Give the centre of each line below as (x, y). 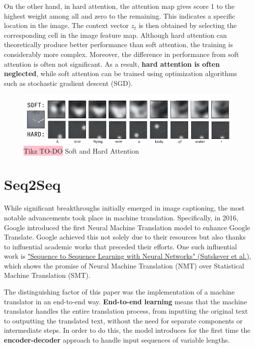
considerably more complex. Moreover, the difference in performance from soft (122, 54)
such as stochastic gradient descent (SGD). (69, 83)
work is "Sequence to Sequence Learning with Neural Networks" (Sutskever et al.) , (128, 256)
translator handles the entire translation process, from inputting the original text (126, 311)
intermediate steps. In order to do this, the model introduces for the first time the (127, 330)
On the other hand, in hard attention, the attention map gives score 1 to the (119, 6)
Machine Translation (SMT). (47, 275)
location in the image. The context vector (66, 25)
